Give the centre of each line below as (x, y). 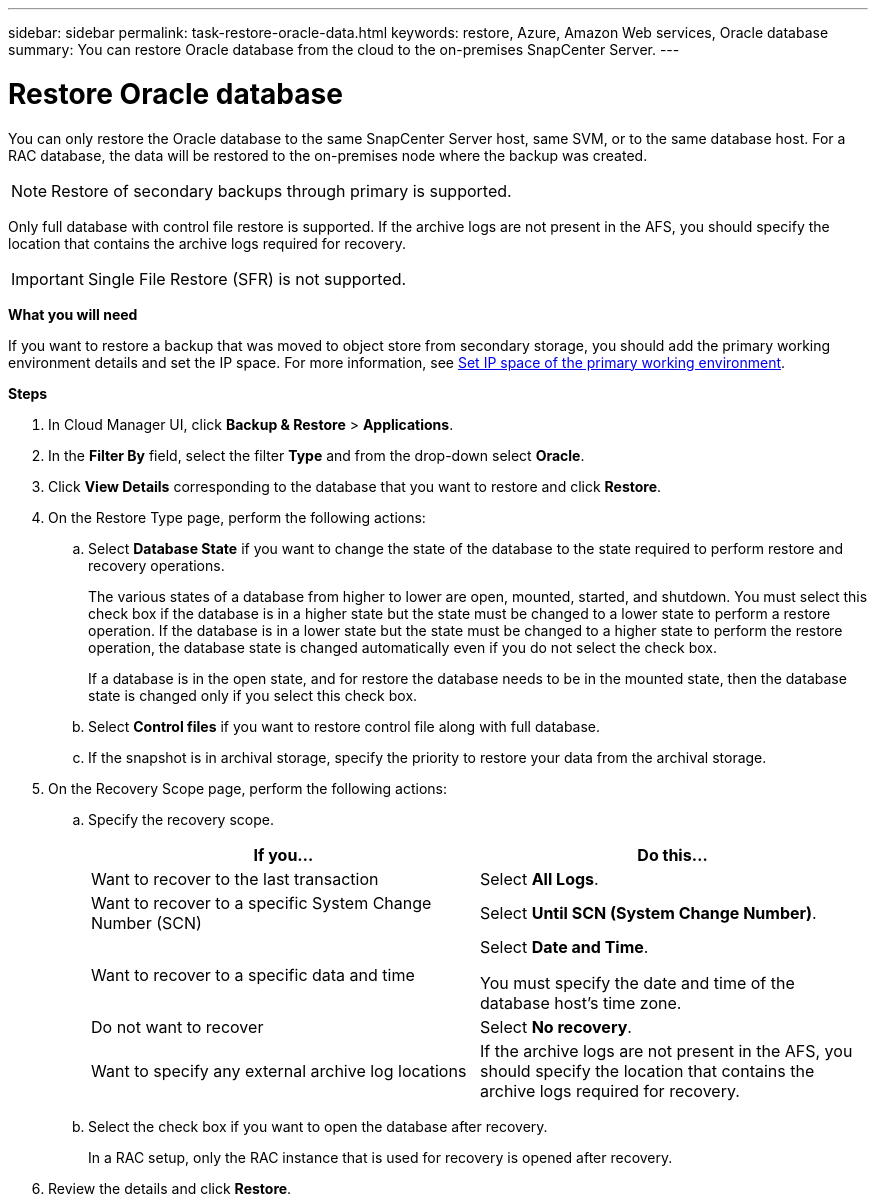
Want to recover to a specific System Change (261, 902)
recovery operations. (156, 565)
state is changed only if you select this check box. (253, 695)
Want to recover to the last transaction (235, 878)
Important (47, 278)
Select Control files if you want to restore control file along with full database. (344, 726)
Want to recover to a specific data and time (253, 974)
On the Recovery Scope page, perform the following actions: (248, 788)
